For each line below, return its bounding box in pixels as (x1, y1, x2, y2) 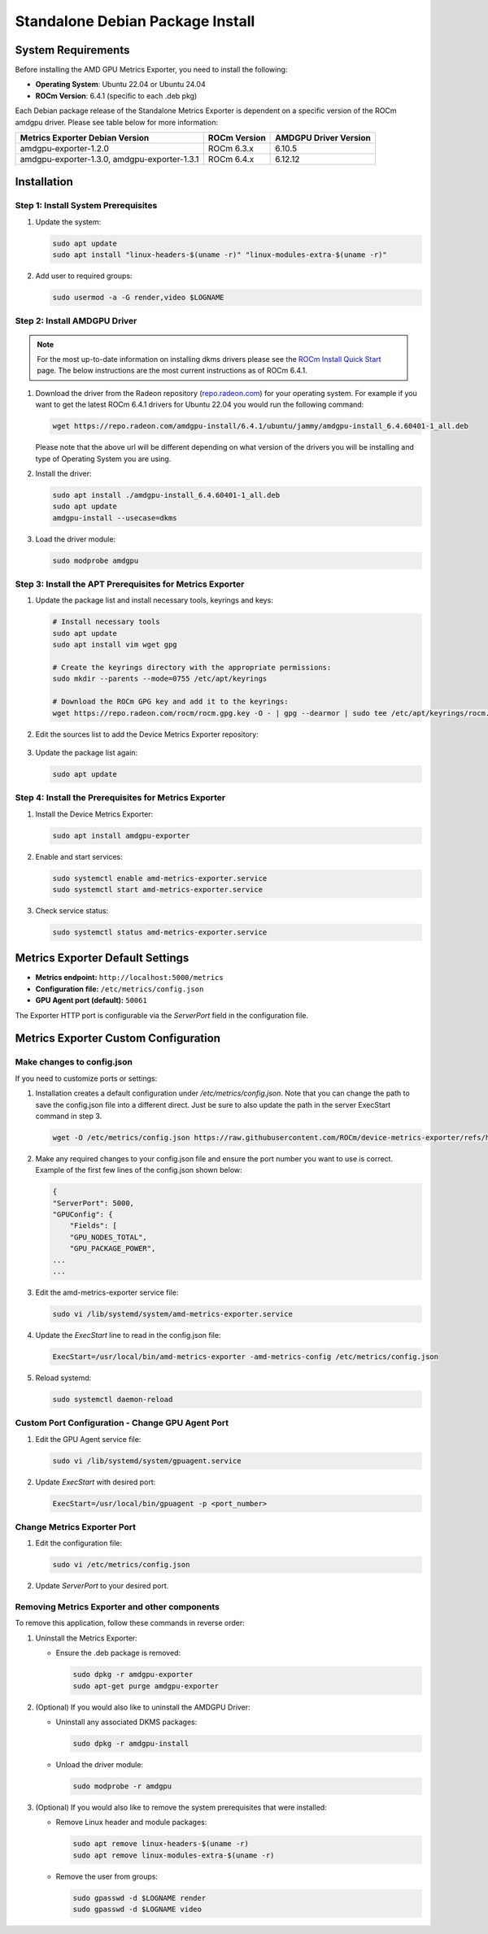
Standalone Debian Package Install (15, 12, 255, 30)
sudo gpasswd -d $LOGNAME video (72, 1905, 203, 1914)
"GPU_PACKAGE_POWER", (69, 1244, 156, 1253)
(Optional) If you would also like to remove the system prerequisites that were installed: (35, 1802, 327, 1812)
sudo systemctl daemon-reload (52, 1395, 173, 1404)
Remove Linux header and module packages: (55, 1818, 207, 1827)
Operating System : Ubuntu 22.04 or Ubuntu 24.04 (35, 80, 207, 89)
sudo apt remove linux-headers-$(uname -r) (72, 1839, 250, 1849)
